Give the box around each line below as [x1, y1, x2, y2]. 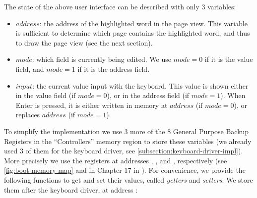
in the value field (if [15, 90, 76, 100]
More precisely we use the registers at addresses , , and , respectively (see [4, 155, 227, 165]
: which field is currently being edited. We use [32, 54, 171, 64]
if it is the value [204, 54, 253, 64]
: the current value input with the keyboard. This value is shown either [32, 80, 249, 91]
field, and [15, 63, 44, 74]
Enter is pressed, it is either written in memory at [15, 99, 168, 110]
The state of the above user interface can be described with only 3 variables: [4, 1, 236, 11]
